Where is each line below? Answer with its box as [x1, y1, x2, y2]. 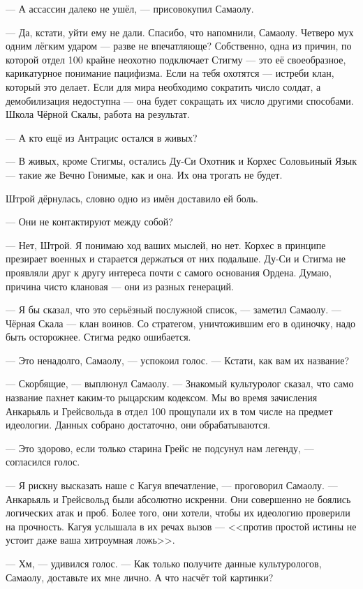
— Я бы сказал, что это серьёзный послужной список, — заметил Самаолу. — [6, 302, 341, 317]
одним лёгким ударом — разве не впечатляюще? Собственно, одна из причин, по [6, 38, 352, 53]
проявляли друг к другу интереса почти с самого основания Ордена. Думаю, [6, 264, 332, 279]
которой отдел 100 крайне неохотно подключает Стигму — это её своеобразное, [6, 52, 346, 66]
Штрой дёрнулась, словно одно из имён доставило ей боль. [6, 191, 258, 205]
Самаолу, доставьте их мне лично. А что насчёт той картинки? [6, 569, 274, 584]
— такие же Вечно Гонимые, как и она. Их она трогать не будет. [6, 167, 283, 181]
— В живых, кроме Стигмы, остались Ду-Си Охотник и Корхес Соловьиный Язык [6, 154, 357, 168]
